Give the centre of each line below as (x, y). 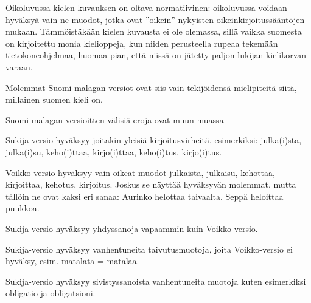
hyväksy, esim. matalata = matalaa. (72, 261)
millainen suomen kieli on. (54, 99)
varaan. (19, 66)
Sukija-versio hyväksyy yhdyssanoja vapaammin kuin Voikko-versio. (132, 228)
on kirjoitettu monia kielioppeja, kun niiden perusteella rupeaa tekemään (142, 43)
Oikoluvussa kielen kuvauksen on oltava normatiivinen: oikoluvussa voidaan (146, 7)
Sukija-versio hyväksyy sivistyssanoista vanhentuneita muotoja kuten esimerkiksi (156, 281)
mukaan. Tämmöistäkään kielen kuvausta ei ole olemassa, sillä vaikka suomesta (154, 31)
